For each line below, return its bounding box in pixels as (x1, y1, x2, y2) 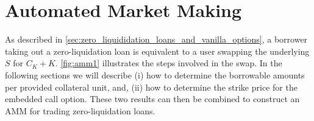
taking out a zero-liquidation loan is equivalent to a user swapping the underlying (5, 44, 310, 57)
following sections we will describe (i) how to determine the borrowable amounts (5, 68, 305, 81)
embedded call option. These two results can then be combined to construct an (5, 92, 300, 105)
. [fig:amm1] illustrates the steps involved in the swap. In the (55, 57, 282, 69)
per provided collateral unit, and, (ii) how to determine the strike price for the (5, 80, 298, 93)
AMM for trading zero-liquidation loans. (5, 104, 155, 117)
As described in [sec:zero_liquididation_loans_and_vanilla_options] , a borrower (5, 33, 308, 46)
